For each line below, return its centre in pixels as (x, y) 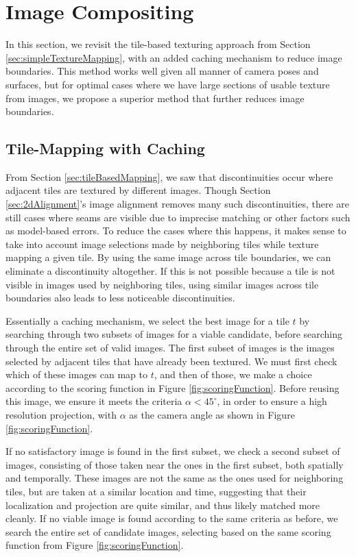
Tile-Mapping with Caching (105, 148)
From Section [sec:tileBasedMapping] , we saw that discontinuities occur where (169, 176)
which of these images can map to (77, 374)
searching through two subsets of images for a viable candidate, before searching (174, 334)
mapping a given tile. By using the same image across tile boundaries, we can (168, 257)
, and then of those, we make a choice (233, 374)
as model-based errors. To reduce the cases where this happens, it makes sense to (176, 231)
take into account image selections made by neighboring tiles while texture (162, 244)
